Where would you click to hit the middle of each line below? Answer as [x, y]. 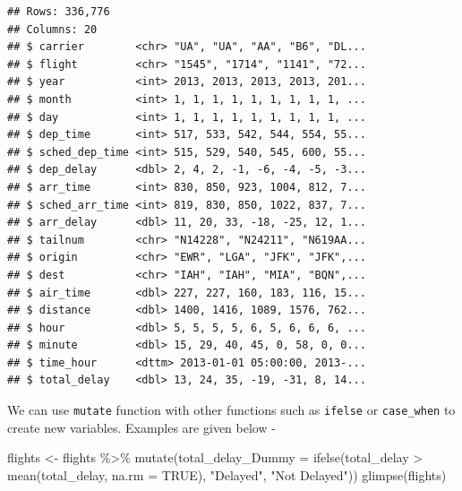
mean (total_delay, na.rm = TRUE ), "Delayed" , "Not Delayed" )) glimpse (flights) [227, 474]
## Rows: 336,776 [59, 12]
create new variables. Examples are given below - [141, 427]
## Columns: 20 [52, 29]
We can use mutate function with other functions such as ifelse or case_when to [231, 410]
